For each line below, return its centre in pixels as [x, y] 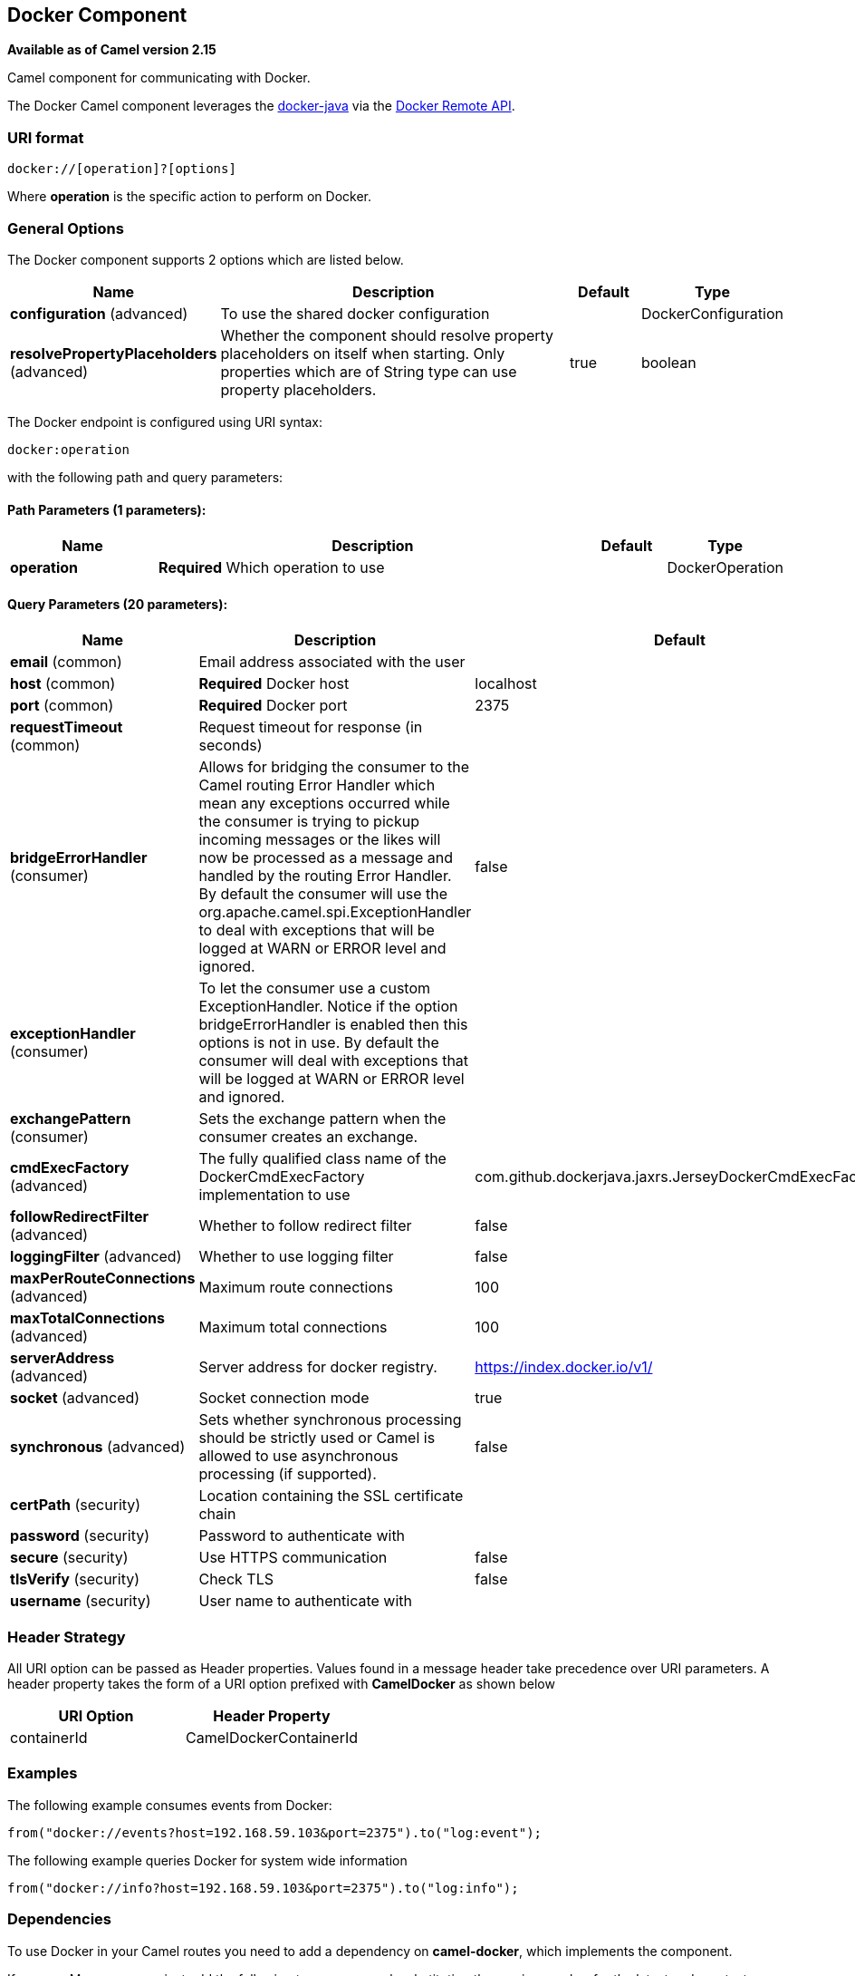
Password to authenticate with [302, 1536]
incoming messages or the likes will [320, 840]
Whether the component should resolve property [387, 335]
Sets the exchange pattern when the [322, 1119]
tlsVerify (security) [75, 1579]
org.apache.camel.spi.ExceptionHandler [335, 912]
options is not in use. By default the [319, 1043]
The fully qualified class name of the [322, 1159]
